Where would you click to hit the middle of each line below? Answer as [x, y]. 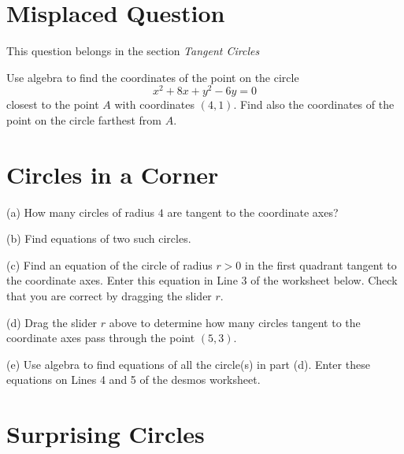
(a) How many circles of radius [81, 212]
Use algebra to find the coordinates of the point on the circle [153, 77]
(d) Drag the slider [52, 322]
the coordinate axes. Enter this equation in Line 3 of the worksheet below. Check [202, 280]
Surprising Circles [106, 434]
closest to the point [53, 104]
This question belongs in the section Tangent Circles [133, 51]
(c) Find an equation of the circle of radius [109, 264]
